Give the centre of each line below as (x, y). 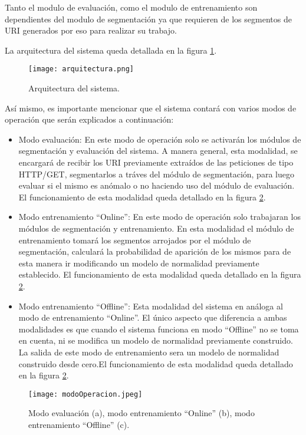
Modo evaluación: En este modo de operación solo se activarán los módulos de (160, 139)
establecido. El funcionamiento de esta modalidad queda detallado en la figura (160, 274)
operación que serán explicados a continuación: (89, 119)
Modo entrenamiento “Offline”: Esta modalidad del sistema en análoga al (151, 306)
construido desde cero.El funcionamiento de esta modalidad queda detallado (156, 363)
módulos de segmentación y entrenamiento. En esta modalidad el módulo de (156, 228)
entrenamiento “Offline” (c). (79, 424)
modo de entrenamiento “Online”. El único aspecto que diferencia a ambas (153, 317)
